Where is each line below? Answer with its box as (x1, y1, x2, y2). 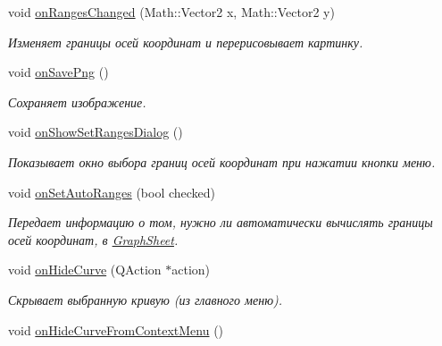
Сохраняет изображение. (8, 92, 146, 111)
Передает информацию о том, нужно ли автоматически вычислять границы (8, 213, 433, 232)
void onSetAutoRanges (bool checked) (8, 182, 216, 201)
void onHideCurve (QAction (8, 260, 162, 279)
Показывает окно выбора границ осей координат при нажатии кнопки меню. (8, 152, 436, 171)
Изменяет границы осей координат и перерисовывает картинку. (8, 32, 363, 51)
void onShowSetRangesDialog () (8, 122, 183, 141)
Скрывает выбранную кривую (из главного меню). (8, 290, 283, 308)
